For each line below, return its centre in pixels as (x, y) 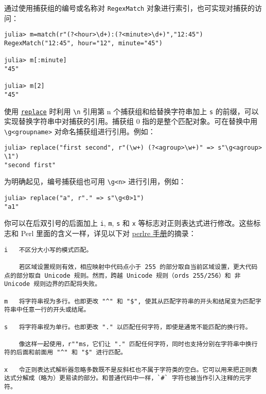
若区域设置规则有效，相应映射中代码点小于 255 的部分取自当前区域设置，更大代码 (138, 267)
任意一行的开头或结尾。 (56, 310)
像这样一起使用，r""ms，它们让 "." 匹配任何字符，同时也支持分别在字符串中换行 (138, 344)
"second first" (30, 165)
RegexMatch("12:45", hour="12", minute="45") (83, 43)
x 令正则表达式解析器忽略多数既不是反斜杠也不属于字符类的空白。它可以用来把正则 (128, 370)
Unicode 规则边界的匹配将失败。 (53, 284)
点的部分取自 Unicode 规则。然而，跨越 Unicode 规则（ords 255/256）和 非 (122, 275)
